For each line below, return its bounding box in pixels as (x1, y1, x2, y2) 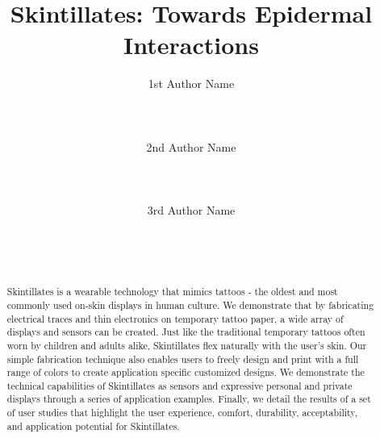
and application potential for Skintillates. (6, 419, 180, 432)
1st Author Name (148, 75, 235, 92)
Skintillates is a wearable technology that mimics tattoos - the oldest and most (6, 285, 338, 298)
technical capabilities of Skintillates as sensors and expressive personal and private (6, 378, 353, 392)
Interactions (123, 28, 259, 61)
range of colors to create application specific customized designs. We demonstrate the (6, 365, 365, 379)
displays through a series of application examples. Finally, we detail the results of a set (6, 392, 371, 406)
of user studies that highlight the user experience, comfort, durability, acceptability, (6, 406, 357, 419)
